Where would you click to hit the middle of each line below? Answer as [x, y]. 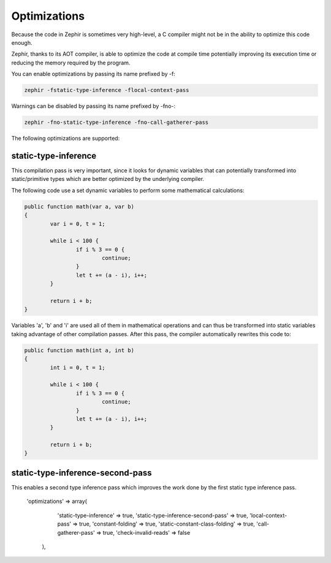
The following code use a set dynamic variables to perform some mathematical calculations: [128, 190]
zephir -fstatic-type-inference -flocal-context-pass [107, 90]
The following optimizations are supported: [66, 139]
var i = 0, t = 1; [78, 224]
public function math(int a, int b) [79, 350]
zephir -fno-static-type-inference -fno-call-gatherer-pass [116, 122]
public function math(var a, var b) [79, 206]
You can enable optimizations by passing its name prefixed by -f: [93, 74]
